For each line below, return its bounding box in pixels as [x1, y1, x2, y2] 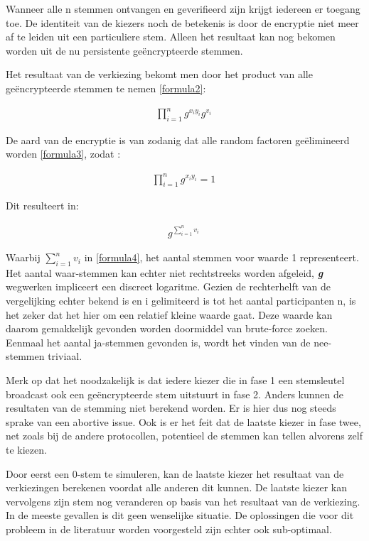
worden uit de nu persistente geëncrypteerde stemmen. [6, 43, 243, 58]
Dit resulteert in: [6, 198, 79, 213]
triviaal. [48, 349, 82, 364]
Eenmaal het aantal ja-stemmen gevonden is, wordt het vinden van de [6, 334, 311, 349]
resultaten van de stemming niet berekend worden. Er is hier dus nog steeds [6, 400, 336, 415]
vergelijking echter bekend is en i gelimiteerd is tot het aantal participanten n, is [6, 293, 356, 308]
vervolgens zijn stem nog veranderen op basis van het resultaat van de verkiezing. [6, 493, 360, 508]
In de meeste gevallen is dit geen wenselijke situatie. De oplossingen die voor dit [6, 508, 354, 523]
